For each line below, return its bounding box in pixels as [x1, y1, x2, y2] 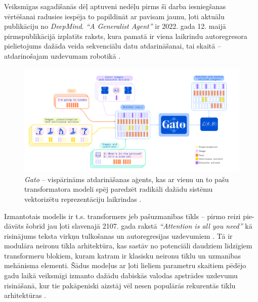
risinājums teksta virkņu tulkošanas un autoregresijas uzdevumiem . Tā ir [4, 230, 233, 241]
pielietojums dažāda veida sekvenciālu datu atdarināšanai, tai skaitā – [4, 40, 221, 51]
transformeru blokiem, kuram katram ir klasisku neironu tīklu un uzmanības [4, 250, 241, 261]
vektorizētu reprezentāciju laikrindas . [24, 193, 142, 204]
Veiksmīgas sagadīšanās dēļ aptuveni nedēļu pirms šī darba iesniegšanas [4, 1, 226, 11]
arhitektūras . [4, 290, 47, 300]
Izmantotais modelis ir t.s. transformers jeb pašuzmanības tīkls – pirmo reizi [4, 210, 241, 221]
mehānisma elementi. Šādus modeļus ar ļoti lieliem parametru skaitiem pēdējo [4, 260, 246, 271]
